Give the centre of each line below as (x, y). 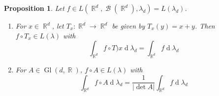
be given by (128, 26)
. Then (205, 26)
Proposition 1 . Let (34, 8)
